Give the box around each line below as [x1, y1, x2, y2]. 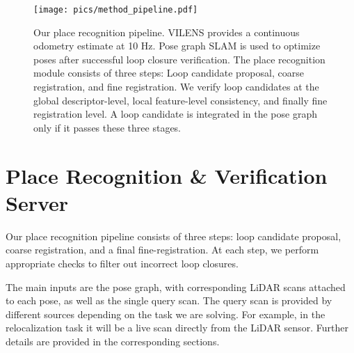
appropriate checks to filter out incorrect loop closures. [6, 256, 239, 270]
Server [6, 188, 69, 217]
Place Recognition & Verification [6, 161, 328, 189]
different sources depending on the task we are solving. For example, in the [6, 306, 325, 321]
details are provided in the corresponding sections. [6, 334, 220, 348]
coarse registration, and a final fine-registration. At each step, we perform [6, 242, 319, 257]
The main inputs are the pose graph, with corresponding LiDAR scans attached [6, 279, 346, 294]
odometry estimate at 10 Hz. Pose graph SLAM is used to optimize [33, 38, 321, 53]
